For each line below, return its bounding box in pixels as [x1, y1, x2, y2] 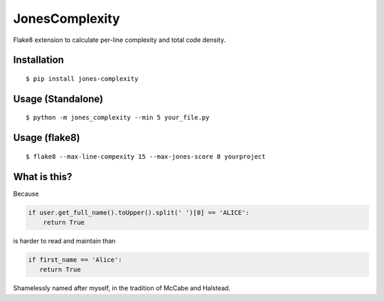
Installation [13, 54, 64, 66]
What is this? [13, 171, 73, 183]
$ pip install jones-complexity [26, 75, 139, 83]
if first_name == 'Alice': [28, 256, 122, 264]
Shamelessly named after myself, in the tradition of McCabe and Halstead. [13, 284, 231, 292]
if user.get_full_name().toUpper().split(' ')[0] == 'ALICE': [28, 208, 250, 216]
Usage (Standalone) [13, 93, 104, 105]
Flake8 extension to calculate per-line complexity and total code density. [13, 36, 226, 44]
